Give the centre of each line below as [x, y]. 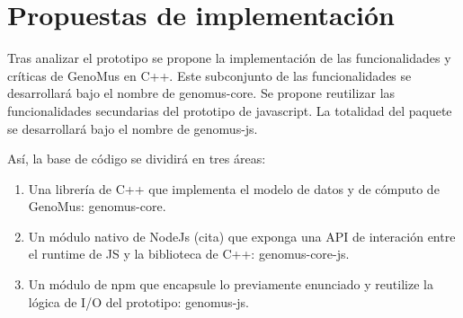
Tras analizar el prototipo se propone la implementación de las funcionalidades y [229, 58]
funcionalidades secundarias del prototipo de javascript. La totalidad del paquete [230, 110]
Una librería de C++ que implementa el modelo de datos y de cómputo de [234, 188]
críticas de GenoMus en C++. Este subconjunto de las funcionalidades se [209, 75]
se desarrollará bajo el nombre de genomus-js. [133, 128]
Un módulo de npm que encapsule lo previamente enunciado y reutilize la [231, 284]
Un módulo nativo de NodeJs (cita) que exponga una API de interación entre [242, 236]
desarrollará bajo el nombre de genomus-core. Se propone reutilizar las [201, 93]
